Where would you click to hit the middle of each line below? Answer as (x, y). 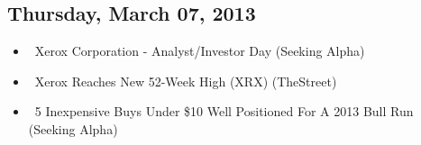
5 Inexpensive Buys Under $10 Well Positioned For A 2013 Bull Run (224, 111)
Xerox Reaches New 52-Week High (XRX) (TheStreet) (186, 81)
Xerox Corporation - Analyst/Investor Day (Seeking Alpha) (200, 51)
